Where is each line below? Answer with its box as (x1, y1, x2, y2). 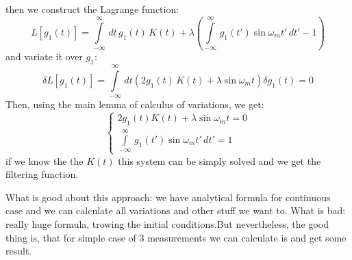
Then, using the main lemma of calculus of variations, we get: (5, 97, 264, 112)
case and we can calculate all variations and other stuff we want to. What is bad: (5, 203, 346, 218)
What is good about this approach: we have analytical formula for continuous (5, 190, 331, 204)
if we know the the (5, 153, 84, 168)
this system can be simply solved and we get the (118, 153, 321, 168)
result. (5, 244, 32, 258)
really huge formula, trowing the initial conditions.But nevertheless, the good (5, 216, 329, 231)
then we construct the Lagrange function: (5, 2, 179, 16)
